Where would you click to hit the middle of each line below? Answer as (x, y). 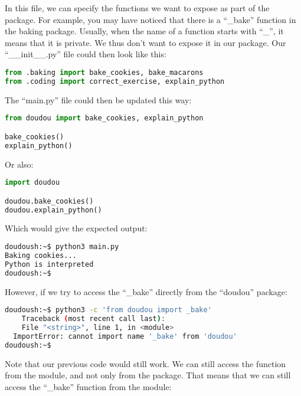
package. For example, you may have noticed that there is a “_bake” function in (150, 19)
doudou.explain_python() (53, 210)
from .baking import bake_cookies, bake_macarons (104, 72)
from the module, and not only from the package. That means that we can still (148, 375)
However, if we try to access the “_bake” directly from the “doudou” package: (146, 291)
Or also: (19, 164)
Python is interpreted (49, 264)
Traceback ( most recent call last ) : (94, 319)
